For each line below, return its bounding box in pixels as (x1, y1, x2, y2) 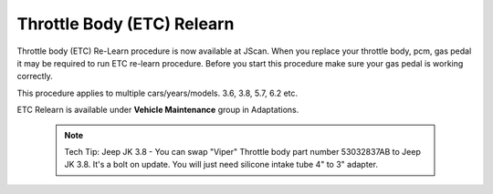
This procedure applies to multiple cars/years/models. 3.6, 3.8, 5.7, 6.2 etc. (16, 87, 299, 98)
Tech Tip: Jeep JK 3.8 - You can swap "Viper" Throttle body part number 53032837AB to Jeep (64, 146, 422, 157)
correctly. (16, 71, 54, 82)
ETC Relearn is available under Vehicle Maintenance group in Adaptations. (16, 105, 299, 116)
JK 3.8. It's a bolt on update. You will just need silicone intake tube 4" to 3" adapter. (64, 159, 379, 170)
